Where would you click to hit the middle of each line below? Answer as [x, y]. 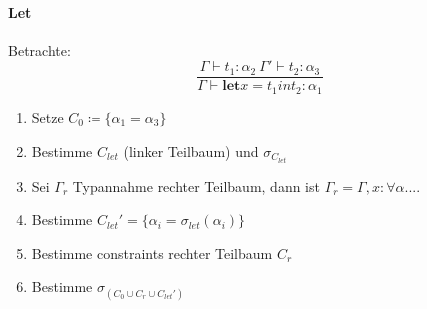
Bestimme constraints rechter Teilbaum [152, 252]
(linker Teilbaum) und [191, 150]
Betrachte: [39, 49]
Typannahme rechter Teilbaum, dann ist [196, 185]
